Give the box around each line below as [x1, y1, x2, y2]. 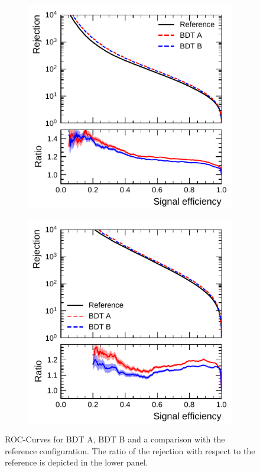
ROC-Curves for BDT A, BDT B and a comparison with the [5, 433, 225, 445]
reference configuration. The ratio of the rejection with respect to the [5, 444, 255, 457]
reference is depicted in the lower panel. [5, 456, 148, 468]
